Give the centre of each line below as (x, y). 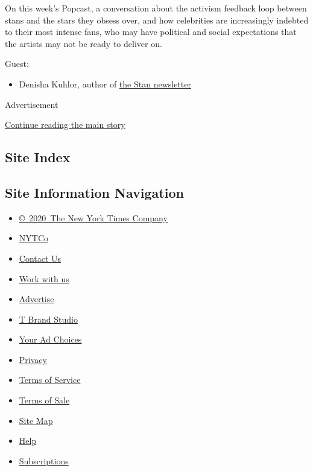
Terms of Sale (44, 400)
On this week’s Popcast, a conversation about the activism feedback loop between (156, 8)
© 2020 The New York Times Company (93, 217)
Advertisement (32, 104)
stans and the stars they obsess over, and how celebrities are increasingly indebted (157, 20)
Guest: (17, 64)
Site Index (38, 157)
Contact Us (40, 258)
